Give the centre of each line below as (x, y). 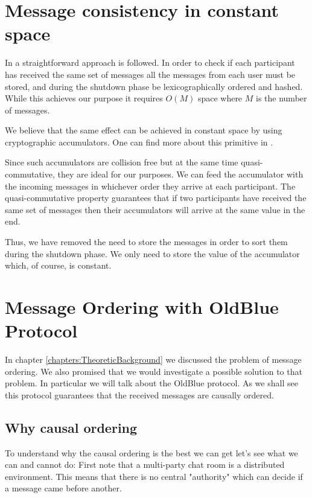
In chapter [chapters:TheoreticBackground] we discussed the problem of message (153, 359)
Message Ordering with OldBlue (142, 307)
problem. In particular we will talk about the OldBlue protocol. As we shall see (151, 383)
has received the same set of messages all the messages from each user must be (150, 74)
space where (220, 98)
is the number (282, 98)
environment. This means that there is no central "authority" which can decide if (154, 476)
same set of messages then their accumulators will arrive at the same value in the (155, 209)
